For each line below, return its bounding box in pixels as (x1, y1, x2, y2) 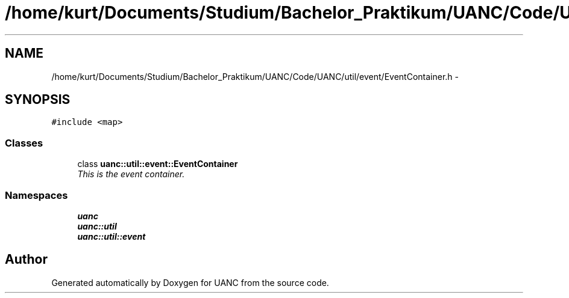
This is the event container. (77, 169, 185, 180)
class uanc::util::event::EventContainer (77, 159, 238, 169)
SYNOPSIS (5, 92, 71, 108)
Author (5, 252, 48, 267)
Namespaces (5, 189, 68, 201)
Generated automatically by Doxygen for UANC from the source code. (51, 277, 329, 288)
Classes (5, 136, 43, 149)
